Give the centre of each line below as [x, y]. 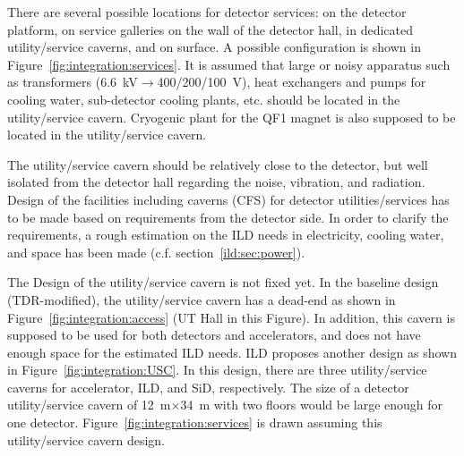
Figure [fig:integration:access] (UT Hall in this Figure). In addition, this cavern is [231, 317]
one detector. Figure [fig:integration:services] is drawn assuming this [195, 422]
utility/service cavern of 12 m [89, 405]
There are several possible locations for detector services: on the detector [207, 12]
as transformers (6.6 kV [73, 82]
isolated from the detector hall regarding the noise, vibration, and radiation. [216, 182]
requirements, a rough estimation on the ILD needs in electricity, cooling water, [226, 235]
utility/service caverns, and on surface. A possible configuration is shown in [214, 47]
